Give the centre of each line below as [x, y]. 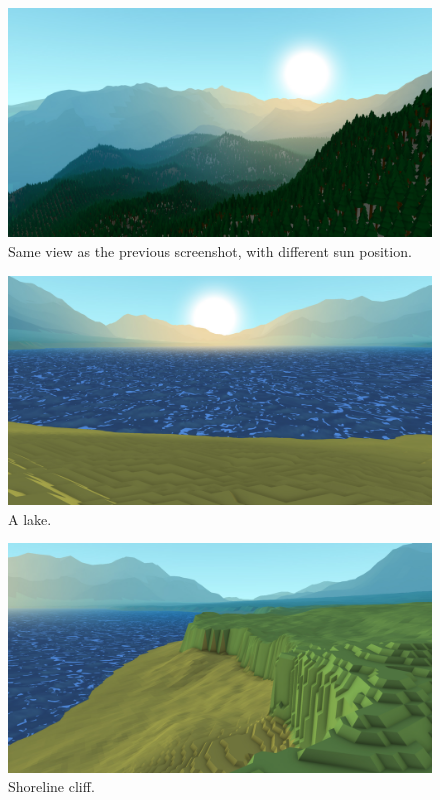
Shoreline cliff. [51, 786]
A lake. [30, 518]
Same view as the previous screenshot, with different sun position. [210, 250]
